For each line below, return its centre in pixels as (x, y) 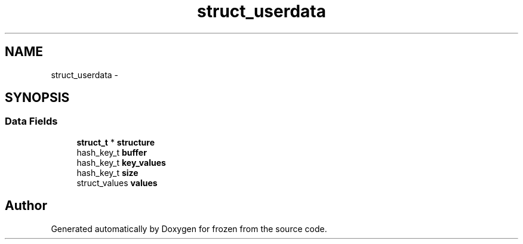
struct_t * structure (116, 142)
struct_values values (117, 183)
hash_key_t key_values (121, 162)
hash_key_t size (107, 172)
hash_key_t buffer (112, 152)
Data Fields (31, 121)
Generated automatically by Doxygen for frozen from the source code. (189, 228)
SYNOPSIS (37, 98)
